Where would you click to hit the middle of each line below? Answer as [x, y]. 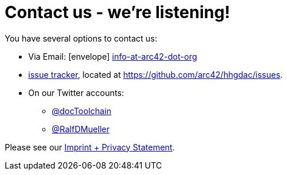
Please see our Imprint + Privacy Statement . [90, 147]
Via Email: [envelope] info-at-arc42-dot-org [113, 56]
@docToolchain [82, 111]
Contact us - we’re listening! [118, 12]
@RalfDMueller [81, 129]
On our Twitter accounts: [76, 92]
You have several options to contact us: [81, 38]
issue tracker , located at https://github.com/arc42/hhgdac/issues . [156, 74]
